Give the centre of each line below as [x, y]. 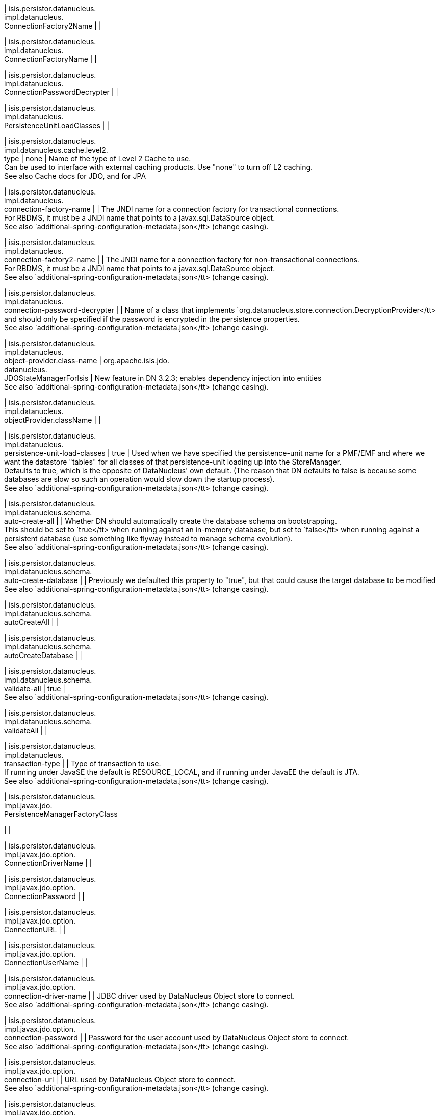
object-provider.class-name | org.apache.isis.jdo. [87, 361]
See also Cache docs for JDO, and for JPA [75, 176]
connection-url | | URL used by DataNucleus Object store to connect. [120, 1080]
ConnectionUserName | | [46, 963]
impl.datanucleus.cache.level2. [56, 150]
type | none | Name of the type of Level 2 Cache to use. [98, 159]
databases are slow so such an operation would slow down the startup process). [139, 479]
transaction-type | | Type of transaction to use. [83, 763]
